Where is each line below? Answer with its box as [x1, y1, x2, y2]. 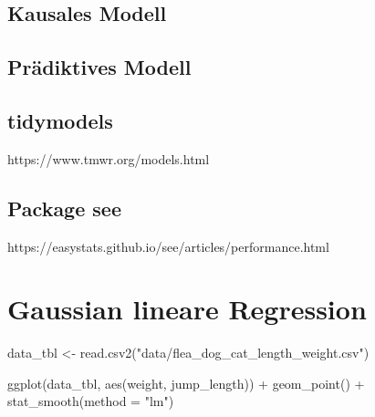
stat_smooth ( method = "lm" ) [7, 391, 174, 411]
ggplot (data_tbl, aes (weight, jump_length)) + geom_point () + [7, 373, 365, 392]
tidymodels [7, 106, 113, 134]
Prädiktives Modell [7, 53, 192, 81]
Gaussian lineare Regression [7, 290, 367, 328]
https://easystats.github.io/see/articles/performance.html [7, 236, 329, 255]
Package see [7, 193, 121, 222]
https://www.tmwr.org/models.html [7, 149, 210, 168]
